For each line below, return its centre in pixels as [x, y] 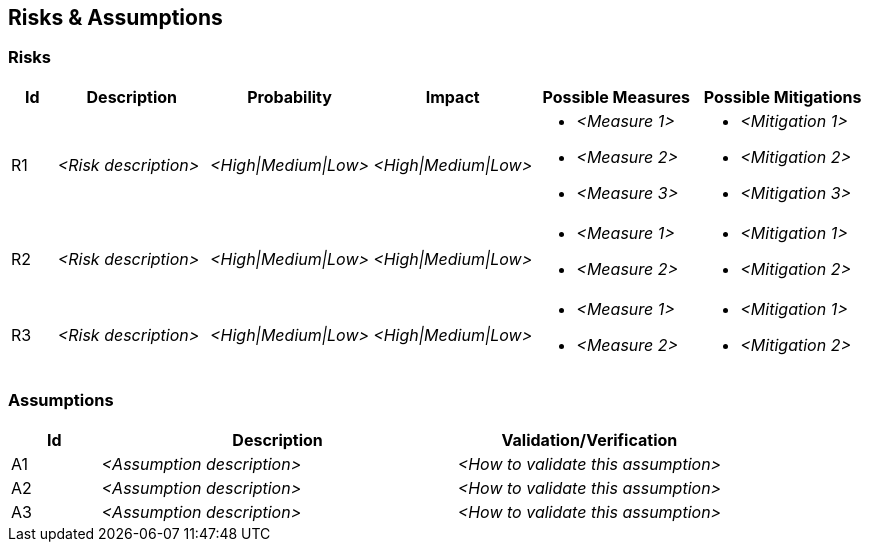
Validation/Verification [589, 439]
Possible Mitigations [782, 96]
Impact [452, 96]
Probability [289, 96]
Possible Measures [616, 96]
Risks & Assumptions [115, 17]
